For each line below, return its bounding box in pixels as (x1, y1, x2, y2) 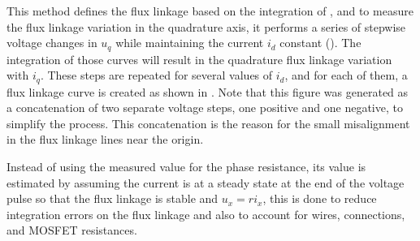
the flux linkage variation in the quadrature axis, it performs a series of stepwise (6, 18, 406, 35)
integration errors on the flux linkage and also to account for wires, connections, (6, 205, 405, 222)
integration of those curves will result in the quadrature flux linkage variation (6, 50, 392, 67)
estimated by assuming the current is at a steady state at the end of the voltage (6, 174, 405, 191)
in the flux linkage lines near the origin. (6, 131, 204, 148)
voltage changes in (6, 34, 97, 51)
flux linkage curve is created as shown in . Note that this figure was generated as (6, 83, 409, 100)
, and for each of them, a (284, 67, 408, 84)
